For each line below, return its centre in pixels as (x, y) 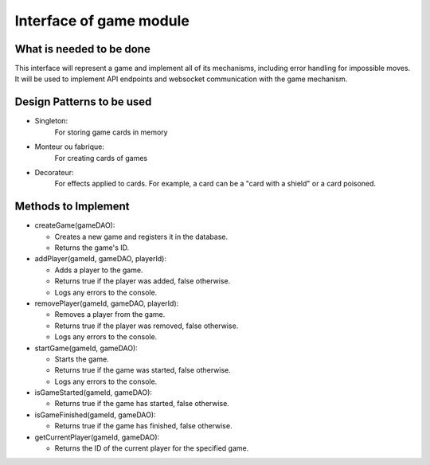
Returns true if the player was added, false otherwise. (143, 281)
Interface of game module (102, 21)
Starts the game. (82, 359)
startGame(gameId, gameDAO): (86, 348)
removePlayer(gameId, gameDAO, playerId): (107, 303)
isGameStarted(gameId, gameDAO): (94, 393)
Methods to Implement (72, 207)
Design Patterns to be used (83, 102)
